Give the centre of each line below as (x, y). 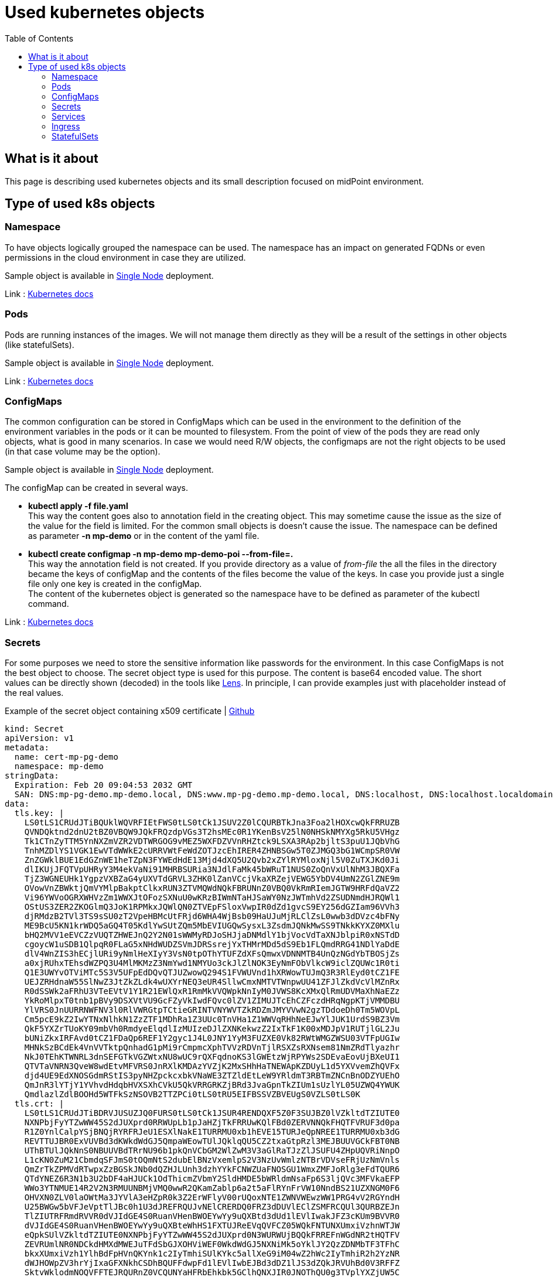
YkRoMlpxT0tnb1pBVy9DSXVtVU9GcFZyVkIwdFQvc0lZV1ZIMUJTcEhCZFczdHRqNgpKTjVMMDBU (212, 1001)
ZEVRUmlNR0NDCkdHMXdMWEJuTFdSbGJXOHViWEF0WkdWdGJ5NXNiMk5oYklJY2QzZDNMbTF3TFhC (212, 1244)
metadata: (27, 748)
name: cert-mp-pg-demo (66, 757)
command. (49, 604)
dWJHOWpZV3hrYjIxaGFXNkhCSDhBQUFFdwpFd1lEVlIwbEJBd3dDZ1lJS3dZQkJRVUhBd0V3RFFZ (212, 1263)
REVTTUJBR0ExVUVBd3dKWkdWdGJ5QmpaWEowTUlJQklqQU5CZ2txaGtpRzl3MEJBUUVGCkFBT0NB (212, 1141)
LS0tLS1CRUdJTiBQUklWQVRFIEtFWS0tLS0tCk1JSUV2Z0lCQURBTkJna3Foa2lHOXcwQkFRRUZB (212, 823)
